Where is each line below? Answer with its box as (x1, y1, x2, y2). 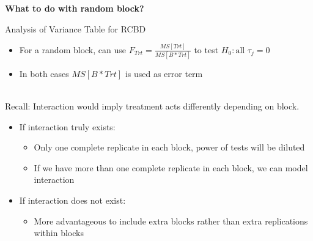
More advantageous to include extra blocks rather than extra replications (34, 214, 308, 227)
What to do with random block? (5, 2, 144, 14)
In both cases (19, 67, 69, 80)
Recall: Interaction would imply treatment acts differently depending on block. (5, 100, 300, 112)
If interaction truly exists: (19, 120, 116, 133)
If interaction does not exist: (19, 193, 126, 206)
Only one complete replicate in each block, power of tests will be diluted (34, 141, 305, 154)
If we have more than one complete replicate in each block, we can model (34, 161, 308, 174)
